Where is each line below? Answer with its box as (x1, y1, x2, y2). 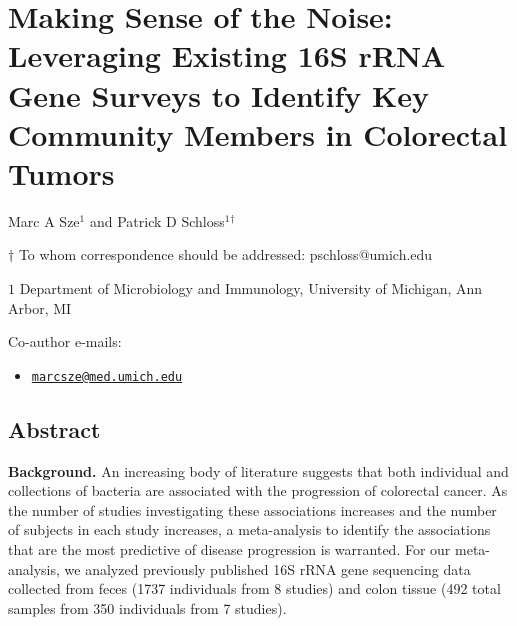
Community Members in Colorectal (8, 113, 508, 154)
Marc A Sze (8, 210, 80, 231)
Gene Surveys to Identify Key (8, 74, 429, 115)
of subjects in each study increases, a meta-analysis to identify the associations (8, 519, 491, 540)
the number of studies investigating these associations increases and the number (8, 499, 497, 520)
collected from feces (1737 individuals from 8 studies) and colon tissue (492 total (8, 578, 501, 599)
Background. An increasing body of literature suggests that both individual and (8, 460, 509, 481)
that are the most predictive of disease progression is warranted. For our (8, 539, 451, 560)
